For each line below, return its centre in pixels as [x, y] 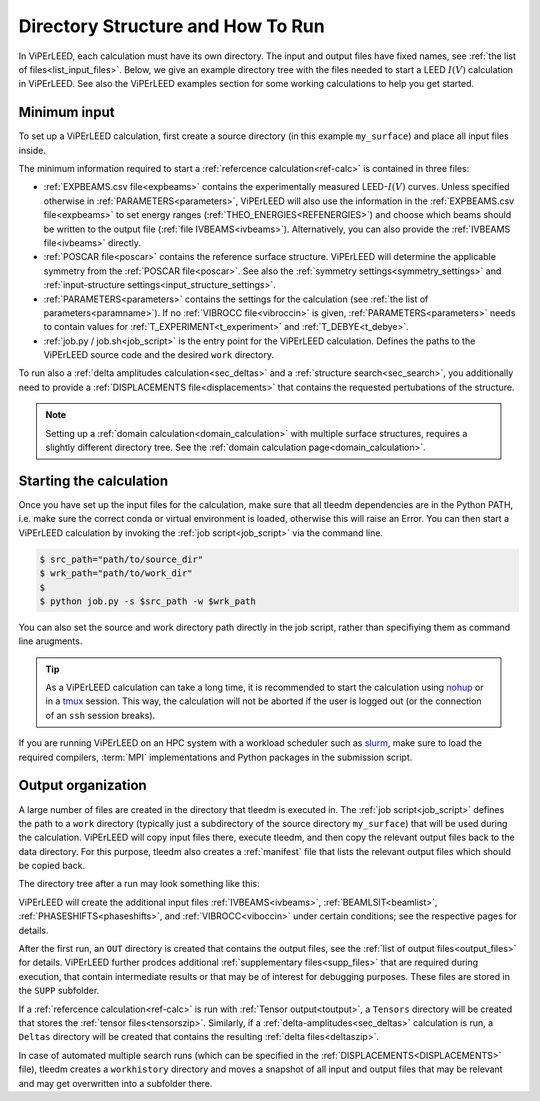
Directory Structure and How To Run [171, 26]
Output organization [82, 785]
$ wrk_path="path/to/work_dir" [116, 573]
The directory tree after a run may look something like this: [139, 884]
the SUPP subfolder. [59, 991]
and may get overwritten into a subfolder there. [115, 1083]
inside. [32, 150]
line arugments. [50, 641]
